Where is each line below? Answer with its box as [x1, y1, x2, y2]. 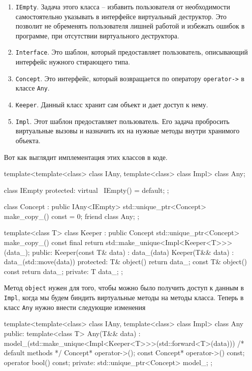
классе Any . [15, 83, 50, 93]
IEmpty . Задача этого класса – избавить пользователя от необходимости [15, 1, 230, 11]
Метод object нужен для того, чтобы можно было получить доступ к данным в [4, 282, 244, 293]
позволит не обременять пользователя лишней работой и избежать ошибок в [15, 21, 245, 31]
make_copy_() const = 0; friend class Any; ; [4, 211, 139, 221]
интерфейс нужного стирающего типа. [15, 57, 130, 67]
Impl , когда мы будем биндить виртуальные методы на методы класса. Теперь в [4, 292, 244, 303]
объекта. [15, 135, 41, 145]
